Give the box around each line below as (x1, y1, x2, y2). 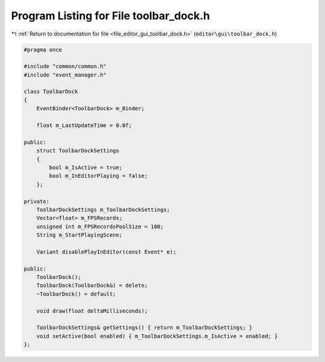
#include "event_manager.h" (23, 71, 107, 78)
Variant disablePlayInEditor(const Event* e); (36, 248, 177, 255)
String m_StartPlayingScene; (36, 232, 123, 239)
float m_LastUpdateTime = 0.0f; (36, 122, 132, 129)
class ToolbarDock (23, 88, 78, 95)
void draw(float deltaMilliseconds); (36, 307, 148, 314)
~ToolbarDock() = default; (36, 290, 117, 298)
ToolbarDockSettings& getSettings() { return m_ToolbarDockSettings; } (36, 324, 253, 331)
